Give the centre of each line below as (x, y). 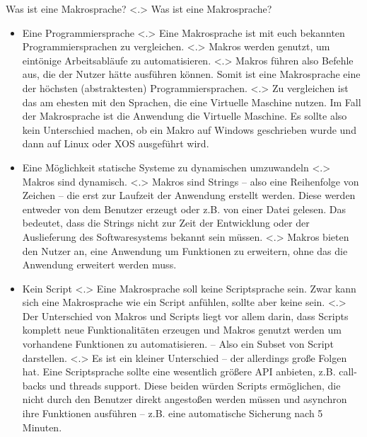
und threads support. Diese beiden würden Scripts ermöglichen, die (195, 385)
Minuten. (42, 427)
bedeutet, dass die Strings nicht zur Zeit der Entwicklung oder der (166, 223)
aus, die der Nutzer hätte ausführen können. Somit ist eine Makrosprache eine (191, 74)
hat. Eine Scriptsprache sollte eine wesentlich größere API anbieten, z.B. (179, 371)
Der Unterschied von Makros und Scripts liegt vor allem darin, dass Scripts (185, 316)
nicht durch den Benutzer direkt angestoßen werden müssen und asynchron (185, 399)
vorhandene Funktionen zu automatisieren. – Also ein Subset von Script (178, 344)
